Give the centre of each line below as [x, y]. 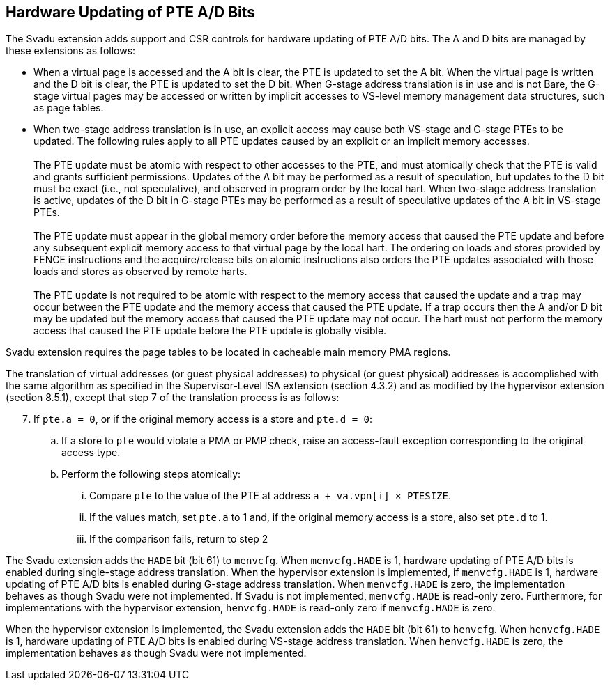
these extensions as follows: [71, 51]
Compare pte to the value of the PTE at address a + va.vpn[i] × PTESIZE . [270, 496]
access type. [91, 453]
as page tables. [69, 108]
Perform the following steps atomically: [151, 474]
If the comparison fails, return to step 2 [179, 539]
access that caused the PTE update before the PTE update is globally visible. [210, 331]
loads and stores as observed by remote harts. [140, 272]
